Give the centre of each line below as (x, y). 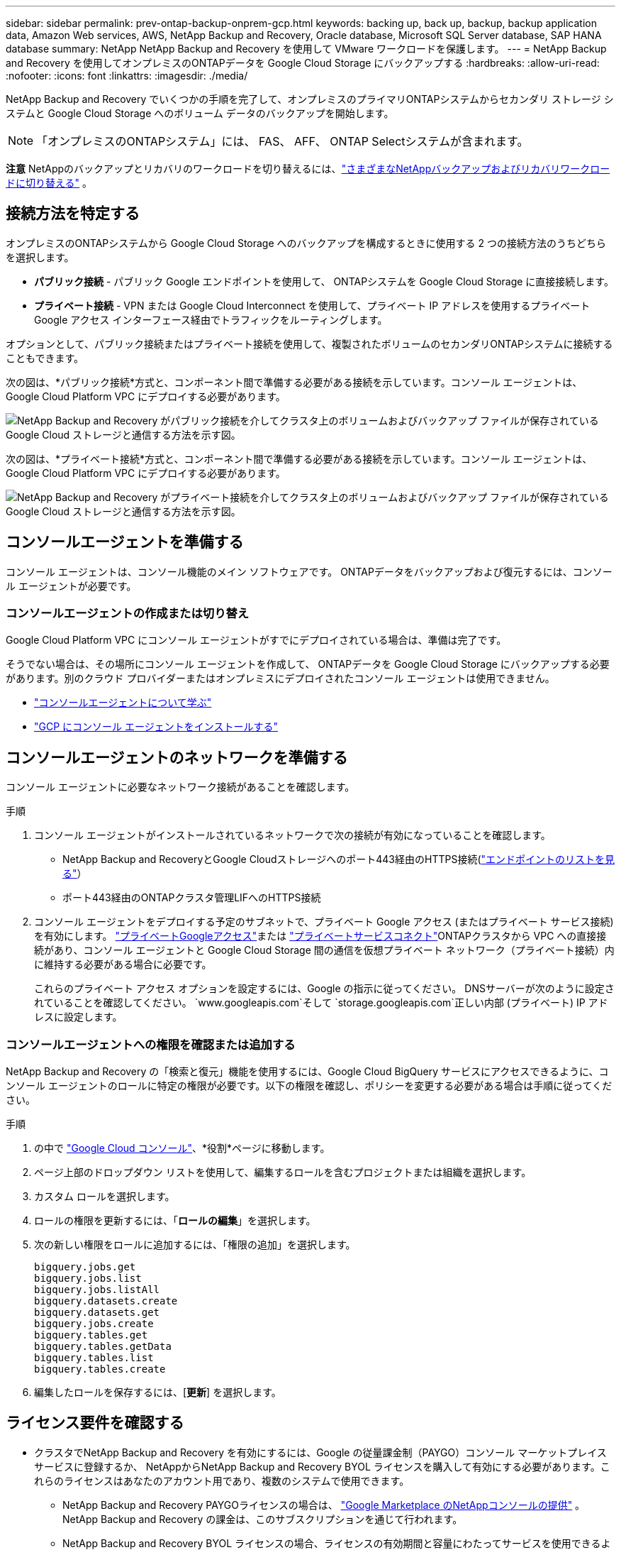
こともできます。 (45, 358)
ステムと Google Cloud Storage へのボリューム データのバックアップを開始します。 (200, 113)
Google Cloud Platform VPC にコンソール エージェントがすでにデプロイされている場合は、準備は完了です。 (256, 640)
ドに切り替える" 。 (49, 183)
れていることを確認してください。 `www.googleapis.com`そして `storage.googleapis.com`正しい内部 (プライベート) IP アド (321, 1003)
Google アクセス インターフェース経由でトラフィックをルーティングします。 (211, 319)
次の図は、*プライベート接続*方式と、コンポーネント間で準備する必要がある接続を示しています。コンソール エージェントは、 (299, 458)
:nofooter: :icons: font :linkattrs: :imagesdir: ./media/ (127, 76)
